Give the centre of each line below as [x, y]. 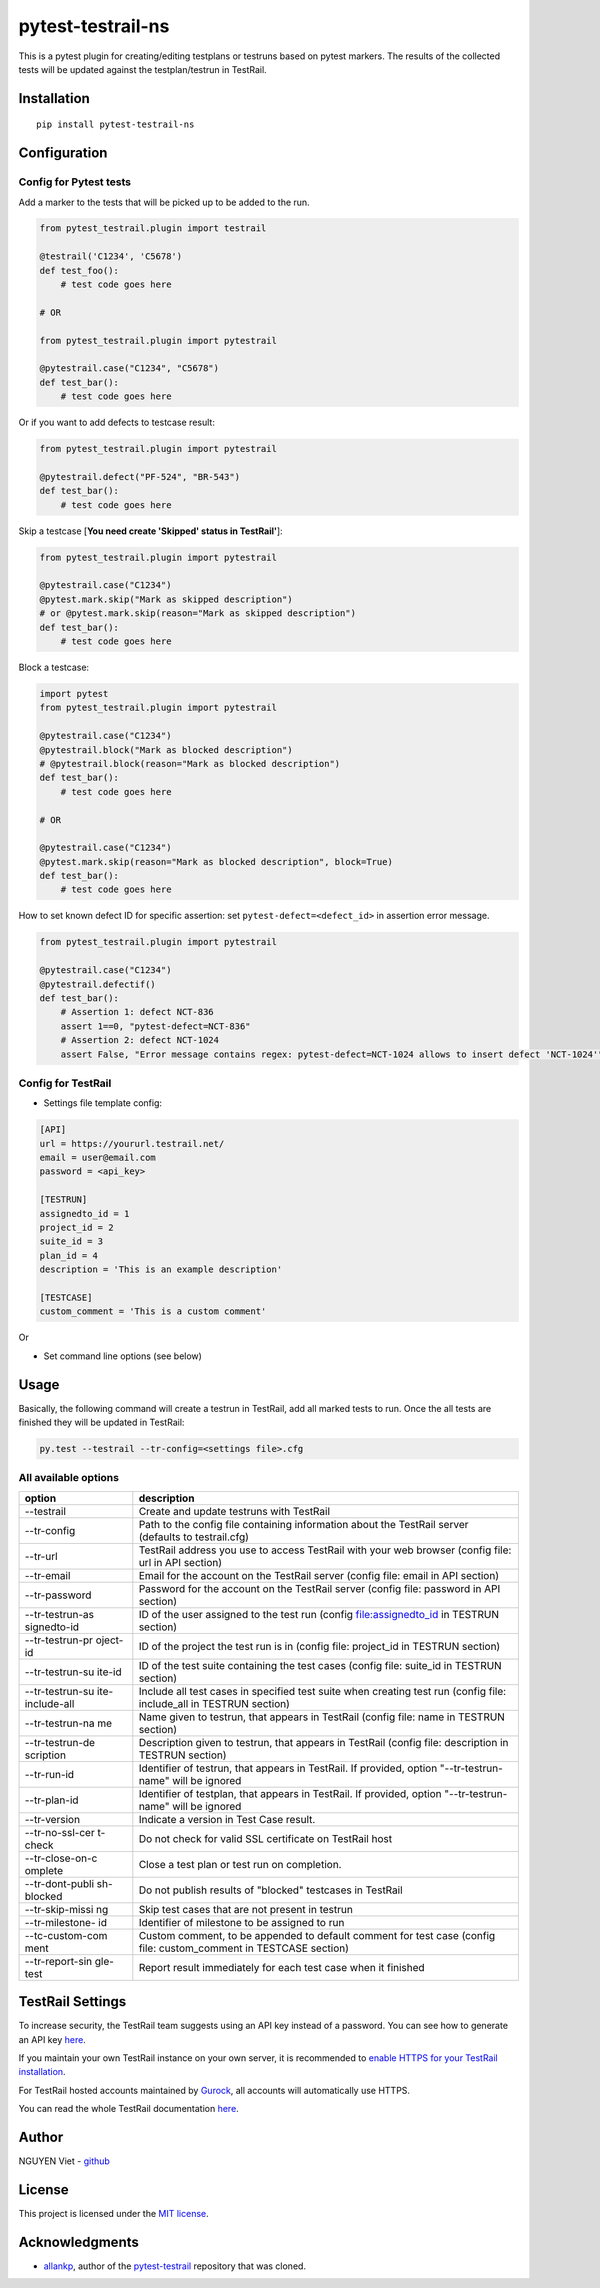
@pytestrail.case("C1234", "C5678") [129, 368]
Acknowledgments [79, 2241]
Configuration [63, 153]
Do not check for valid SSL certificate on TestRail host [265, 1838]
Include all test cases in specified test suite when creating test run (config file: [322, 1691]
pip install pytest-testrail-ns [115, 124]
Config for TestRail [65, 1083]
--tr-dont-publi [59, 1883]
